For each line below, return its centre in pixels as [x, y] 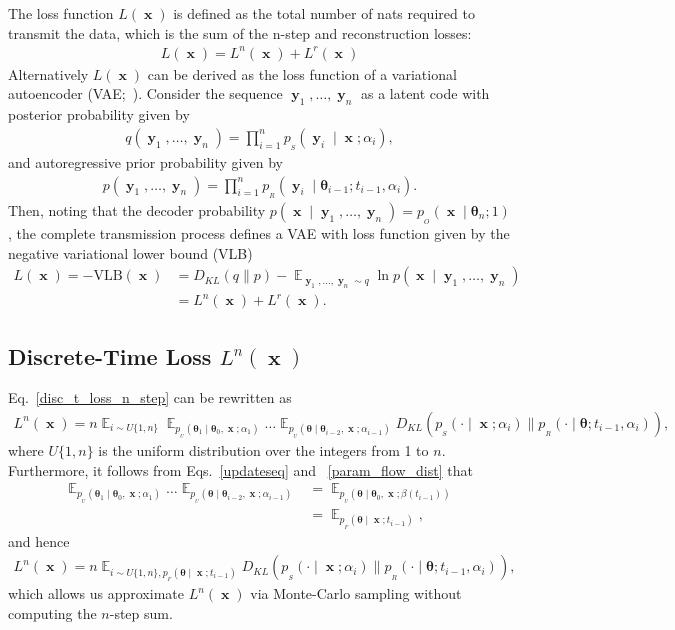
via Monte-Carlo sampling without [356, 593]
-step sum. [141, 613]
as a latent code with [425, 93]
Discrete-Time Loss [110, 355]
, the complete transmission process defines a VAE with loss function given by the [259, 232]
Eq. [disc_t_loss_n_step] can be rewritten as [150, 397]
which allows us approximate [96, 593]
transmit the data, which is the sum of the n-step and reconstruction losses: [240, 32]
